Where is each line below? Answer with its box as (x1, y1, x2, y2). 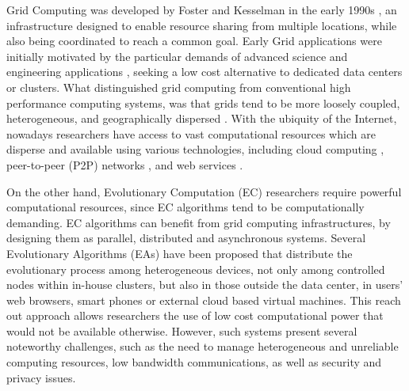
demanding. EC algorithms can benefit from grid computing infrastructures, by (6, 214, 391, 230)
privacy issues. (6, 369, 76, 385)
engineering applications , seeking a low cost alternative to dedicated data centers (6, 63, 403, 80)
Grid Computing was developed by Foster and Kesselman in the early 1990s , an (6, 2, 397, 17)
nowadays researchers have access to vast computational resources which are (6, 125, 376, 142)
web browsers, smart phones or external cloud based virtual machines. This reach (6, 291, 401, 308)
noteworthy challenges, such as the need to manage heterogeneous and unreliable (6, 338, 399, 355)
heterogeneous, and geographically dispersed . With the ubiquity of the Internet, (6, 110, 397, 127)
